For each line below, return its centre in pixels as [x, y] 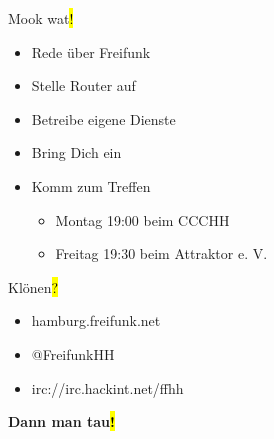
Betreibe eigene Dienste [103, 118]
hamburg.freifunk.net [96, 320]
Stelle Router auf [83, 85]
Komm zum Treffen [91, 185]
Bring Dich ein [76, 152]
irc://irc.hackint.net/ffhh [107, 387]
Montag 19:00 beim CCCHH [142, 219]
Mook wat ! [41, 18]
